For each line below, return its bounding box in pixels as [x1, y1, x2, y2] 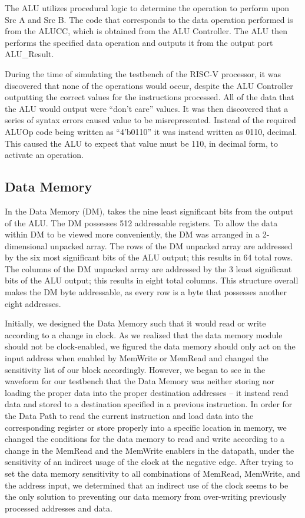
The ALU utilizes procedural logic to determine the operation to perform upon [5, 2, 290, 14]
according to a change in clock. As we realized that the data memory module [5, 328, 283, 341]
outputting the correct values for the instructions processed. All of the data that [5, 91, 294, 103]
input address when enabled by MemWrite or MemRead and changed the [5, 352, 268, 364]
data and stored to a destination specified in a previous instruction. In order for [5, 398, 293, 410]
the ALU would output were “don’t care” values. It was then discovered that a [5, 102, 289, 114]
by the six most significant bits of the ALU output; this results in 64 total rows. [5, 251, 293, 263]
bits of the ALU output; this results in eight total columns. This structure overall [5, 274, 299, 286]
